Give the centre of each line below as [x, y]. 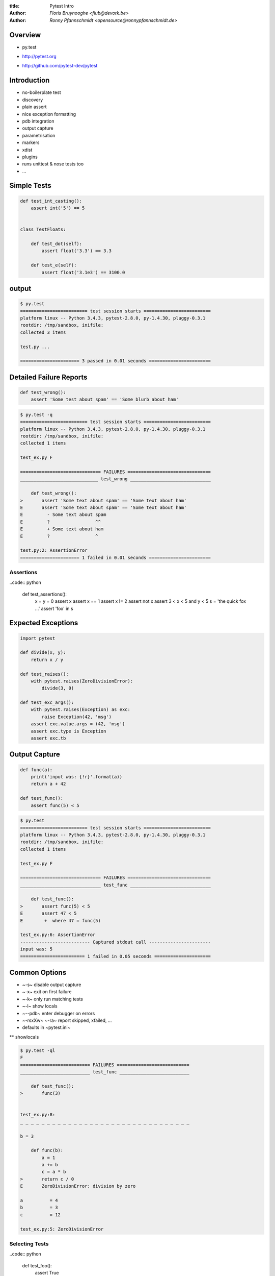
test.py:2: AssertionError [54, 550]
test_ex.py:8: [38, 1115]
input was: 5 [36, 949]
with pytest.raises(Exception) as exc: [81, 710]
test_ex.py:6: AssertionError [58, 935]
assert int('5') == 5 [58, 208]
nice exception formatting [49, 114]
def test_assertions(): [45, 594]
